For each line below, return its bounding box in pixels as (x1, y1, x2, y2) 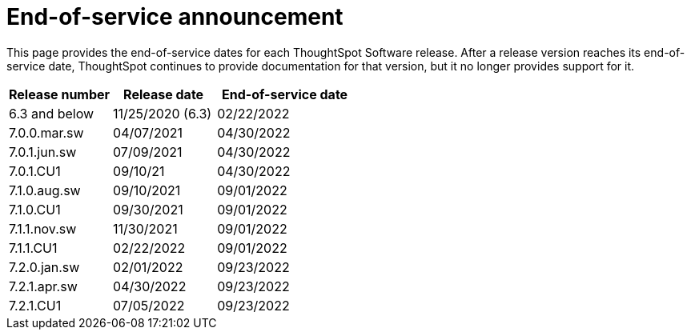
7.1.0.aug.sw (9, 182, 81, 198)
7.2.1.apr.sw (9, 278, 78, 294)
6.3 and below (9, 105, 94, 122)
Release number (9, 86, 110, 102)
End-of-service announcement (6, 3, 343, 30)
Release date (123, 86, 204, 102)
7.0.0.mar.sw (9, 124, 84, 141)
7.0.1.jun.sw (9, 143, 77, 160)
